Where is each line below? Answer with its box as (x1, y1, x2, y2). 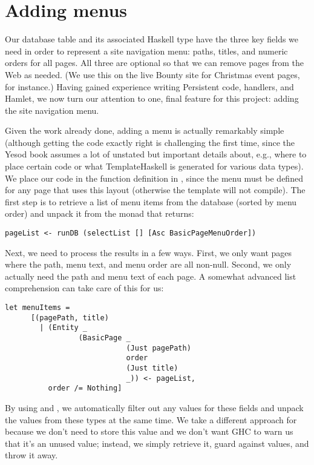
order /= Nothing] (48, 384, 122, 393)
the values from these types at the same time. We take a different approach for (5, 413, 297, 426)
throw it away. (5, 449, 58, 461)
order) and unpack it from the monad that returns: (5, 207, 194, 220)
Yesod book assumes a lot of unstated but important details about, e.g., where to (5, 148, 307, 160)
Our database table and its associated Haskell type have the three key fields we (5, 33, 299, 45)
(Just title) (126, 364, 178, 372)
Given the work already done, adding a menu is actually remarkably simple (5, 124, 284, 137)
